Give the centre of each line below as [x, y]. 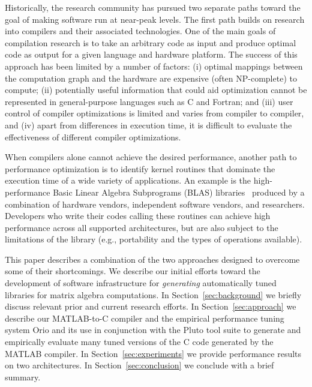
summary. [23, 376]
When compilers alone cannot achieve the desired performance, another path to [151, 157]
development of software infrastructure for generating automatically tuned [141, 283]
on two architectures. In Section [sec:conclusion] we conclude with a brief [139, 365]
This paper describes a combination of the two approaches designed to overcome [152, 259]
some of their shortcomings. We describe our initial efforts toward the [133, 271]
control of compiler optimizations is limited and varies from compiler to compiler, [154, 113]
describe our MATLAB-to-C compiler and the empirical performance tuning [145, 318]
